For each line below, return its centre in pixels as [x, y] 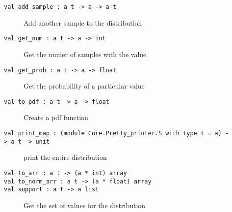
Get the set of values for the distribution [85, 205]
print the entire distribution [65, 157]
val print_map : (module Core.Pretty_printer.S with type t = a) [113, 133]
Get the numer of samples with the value [85, 54]
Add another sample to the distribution [83, 22]
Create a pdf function [56, 117]
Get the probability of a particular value [84, 86]
